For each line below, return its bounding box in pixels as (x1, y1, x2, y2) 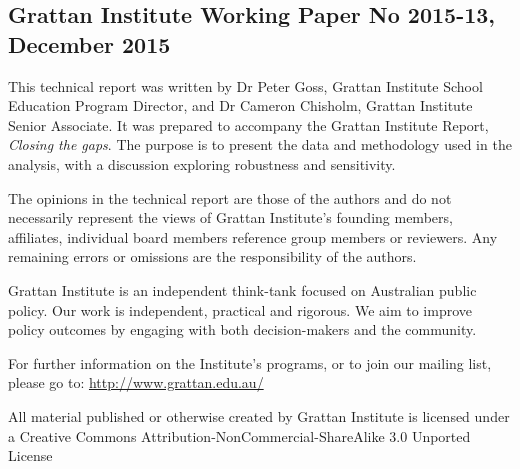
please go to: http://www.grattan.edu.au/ (8, 372, 264, 393)
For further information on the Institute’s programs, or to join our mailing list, (8, 352, 492, 373)
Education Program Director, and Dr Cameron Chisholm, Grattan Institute (8, 95, 473, 116)
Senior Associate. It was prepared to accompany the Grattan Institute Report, (8, 114, 489, 135)
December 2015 (8, 28, 171, 59)
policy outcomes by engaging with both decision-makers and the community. (8, 319, 477, 340)
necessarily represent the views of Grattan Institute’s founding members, (8, 207, 453, 228)
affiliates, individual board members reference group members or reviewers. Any (8, 226, 498, 247)
